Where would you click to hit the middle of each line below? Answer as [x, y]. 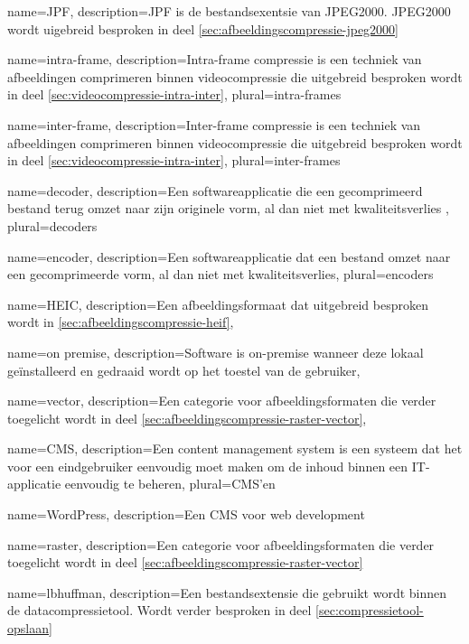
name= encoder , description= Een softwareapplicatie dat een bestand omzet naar [229, 256]
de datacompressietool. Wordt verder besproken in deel [159, 610]
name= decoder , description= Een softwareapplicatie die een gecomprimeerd [215, 190]
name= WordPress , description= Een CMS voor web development [186, 514]
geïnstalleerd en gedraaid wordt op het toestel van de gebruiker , [184, 370]
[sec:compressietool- [370, 610]
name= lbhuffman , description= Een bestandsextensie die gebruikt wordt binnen [227, 592]
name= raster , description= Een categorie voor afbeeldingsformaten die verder [221, 544]
